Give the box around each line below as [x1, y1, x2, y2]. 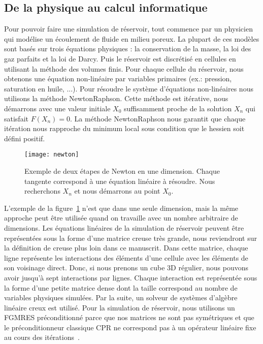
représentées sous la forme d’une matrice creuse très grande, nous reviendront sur [4, 232, 257, 243]
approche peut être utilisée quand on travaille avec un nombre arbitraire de [4, 212, 238, 223]
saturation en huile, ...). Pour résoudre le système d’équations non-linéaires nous [4, 83, 253, 93]
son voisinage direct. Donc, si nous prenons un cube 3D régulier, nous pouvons [4, 262, 248, 273]
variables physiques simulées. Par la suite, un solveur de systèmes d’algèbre [4, 292, 238, 303]
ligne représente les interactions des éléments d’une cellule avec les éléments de [4, 252, 248, 263]
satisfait [4, 113, 28, 123]
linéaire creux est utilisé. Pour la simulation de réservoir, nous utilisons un [4, 302, 235, 312]
